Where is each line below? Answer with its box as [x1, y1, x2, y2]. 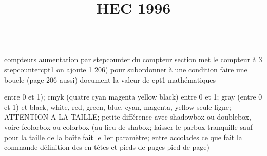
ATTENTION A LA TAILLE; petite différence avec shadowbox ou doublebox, [4, 111, 251, 122]
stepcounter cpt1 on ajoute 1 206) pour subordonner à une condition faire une [4, 64, 247, 74]
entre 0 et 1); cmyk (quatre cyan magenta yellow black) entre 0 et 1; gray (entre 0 [4, 91, 262, 102]
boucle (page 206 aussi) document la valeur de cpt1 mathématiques [4, 74, 216, 85]
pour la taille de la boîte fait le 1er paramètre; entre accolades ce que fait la [4, 131, 242, 142]
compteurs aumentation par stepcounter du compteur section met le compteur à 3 [4, 54, 262, 65]
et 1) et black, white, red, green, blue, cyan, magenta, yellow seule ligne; [4, 101, 231, 112]
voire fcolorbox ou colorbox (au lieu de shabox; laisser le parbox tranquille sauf [4, 121, 253, 132]
